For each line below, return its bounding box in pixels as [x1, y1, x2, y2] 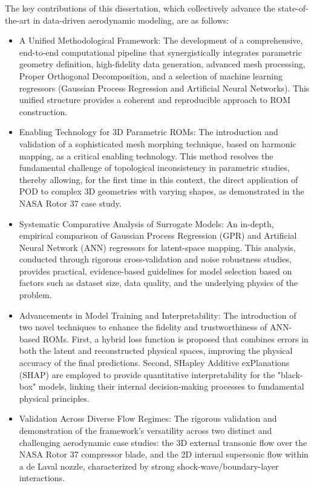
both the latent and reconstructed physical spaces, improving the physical [19, 344, 293, 357]
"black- [277, 368, 303, 381]
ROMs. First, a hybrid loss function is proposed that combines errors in [42, 332, 309, 345]
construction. [19, 105, 68, 118]
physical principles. [19, 391, 90, 404]
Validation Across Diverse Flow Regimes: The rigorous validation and [19, 412, 277, 425]
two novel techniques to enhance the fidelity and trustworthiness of [19, 321, 267, 333]
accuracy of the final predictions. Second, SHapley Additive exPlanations [19, 356, 290, 369]
